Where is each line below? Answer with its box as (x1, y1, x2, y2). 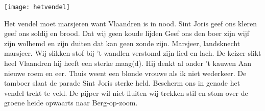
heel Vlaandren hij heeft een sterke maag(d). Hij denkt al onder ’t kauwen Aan (4, 58, 251, 68)
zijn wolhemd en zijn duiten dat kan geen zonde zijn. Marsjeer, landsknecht (4, 38, 240, 48)
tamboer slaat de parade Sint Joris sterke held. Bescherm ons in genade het (4, 78, 240, 88)
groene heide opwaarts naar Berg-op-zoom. (4, 97, 138, 108)
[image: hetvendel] (4, 4, 70, 11)
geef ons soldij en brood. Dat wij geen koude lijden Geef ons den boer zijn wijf (4, 28, 250, 39)
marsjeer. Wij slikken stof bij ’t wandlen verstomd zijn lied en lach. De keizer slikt (4, 48, 261, 58)
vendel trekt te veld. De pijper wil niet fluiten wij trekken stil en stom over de (4, 87, 248, 98)
